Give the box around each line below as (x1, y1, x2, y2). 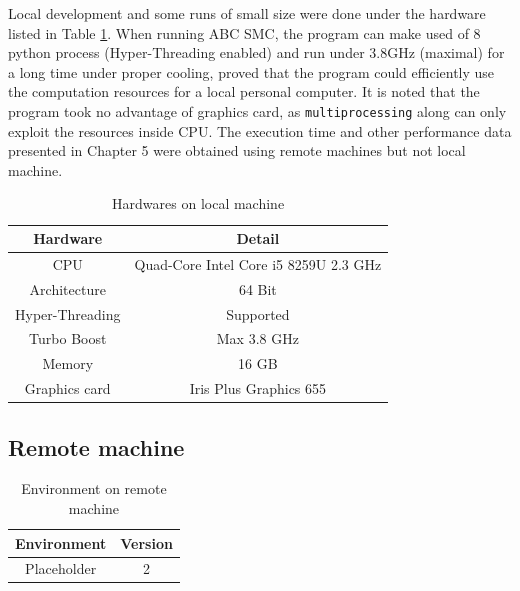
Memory (42, 353, 94, 374)
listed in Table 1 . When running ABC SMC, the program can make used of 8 (8, 22, 481, 43)
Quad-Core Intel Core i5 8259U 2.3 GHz (134, 253, 382, 274)
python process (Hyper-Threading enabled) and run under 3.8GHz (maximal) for (8, 42, 505, 63)
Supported (226, 303, 290, 324)
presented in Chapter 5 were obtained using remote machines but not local (8, 140, 466, 161)
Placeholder (25, 558, 97, 579)
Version (120, 532, 173, 553)
